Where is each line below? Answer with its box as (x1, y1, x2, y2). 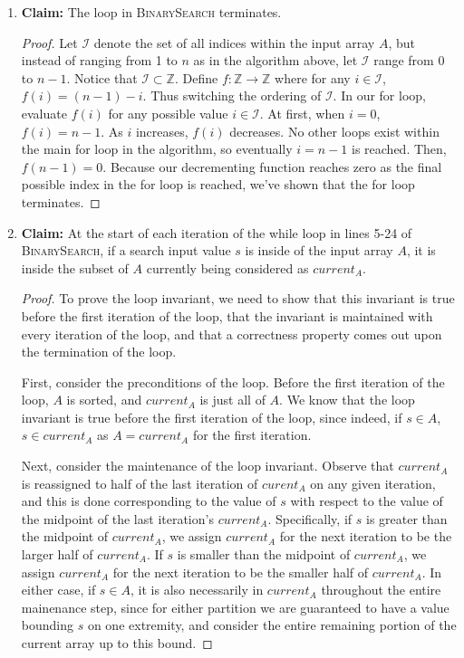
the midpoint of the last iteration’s (21, 509, 214, 528)
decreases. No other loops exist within (229, 121, 440, 140)
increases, (135, 121, 188, 140)
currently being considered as (146, 258, 309, 277)
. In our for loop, (333, 86, 426, 105)
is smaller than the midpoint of (177, 545, 351, 564)
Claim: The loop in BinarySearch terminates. (21, 3, 282, 21)
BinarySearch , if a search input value (21, 241, 231, 260)
